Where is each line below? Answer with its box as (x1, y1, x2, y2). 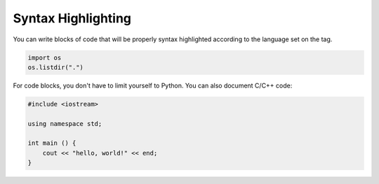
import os (27, 53, 62, 62)
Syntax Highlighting (13, 10, 132, 26)
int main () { (27, 139, 77, 147)
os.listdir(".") (27, 63, 84, 71)
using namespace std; (27, 120, 102, 127)
